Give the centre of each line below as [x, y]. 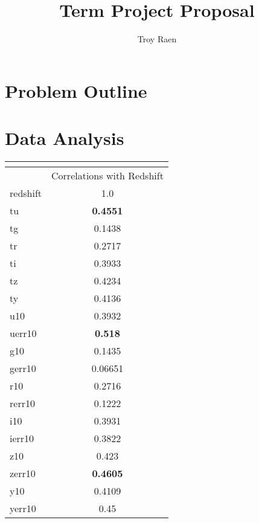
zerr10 [23, 473]
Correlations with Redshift [107, 176]
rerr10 [22, 403]
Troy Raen [157, 39]
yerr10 [23, 509]
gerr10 [23, 368]
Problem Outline [76, 90]
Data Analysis [65, 138]
